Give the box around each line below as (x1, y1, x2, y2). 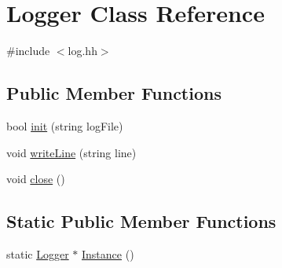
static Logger (6, 245, 69, 262)
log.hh (68, 42, 97, 59)
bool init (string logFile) (6, 117, 123, 134)
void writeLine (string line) (6, 144, 137, 160)
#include (6, 42, 50, 59)
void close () (6, 171, 65, 187)
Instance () (82, 245, 134, 262)
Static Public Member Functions (6, 209, 277, 233)
